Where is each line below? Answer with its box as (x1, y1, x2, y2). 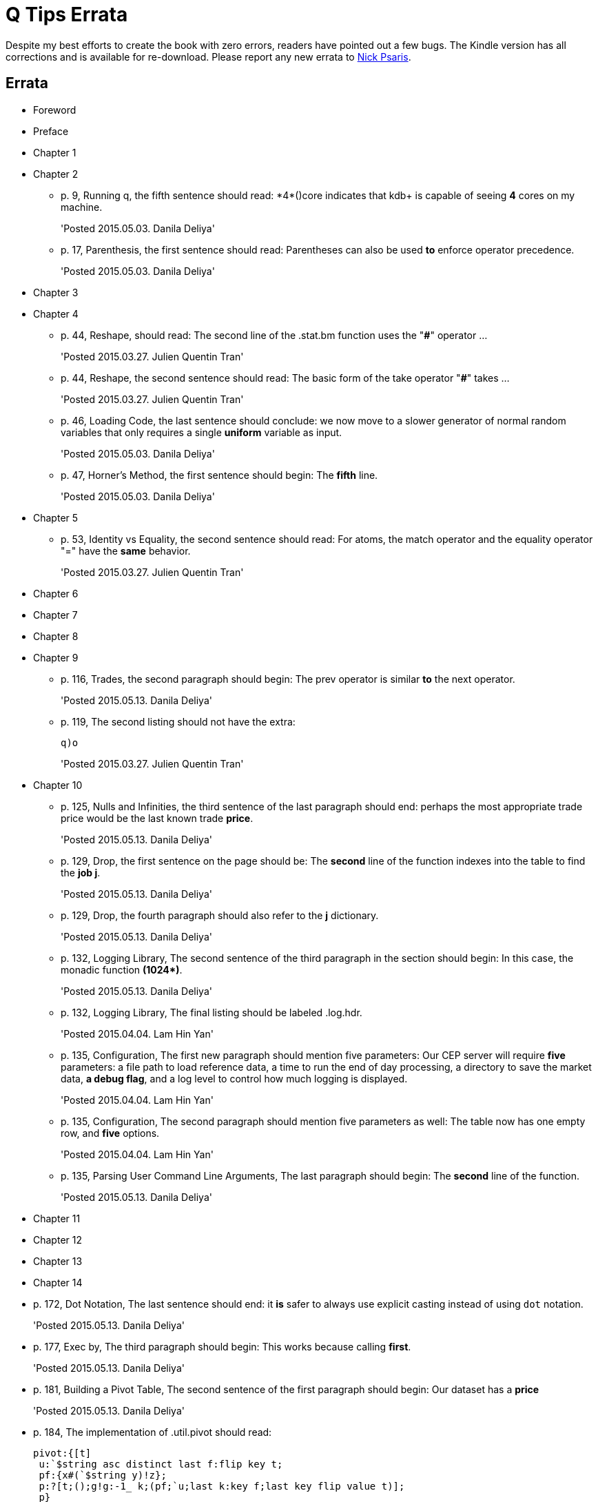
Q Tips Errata (6, 3, 128, 26)
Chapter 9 (33, 651, 79, 663)
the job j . (61, 866, 101, 878)
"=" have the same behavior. (61, 544, 191, 557)
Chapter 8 (33, 630, 79, 642)
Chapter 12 (33, 1233, 82, 1246)
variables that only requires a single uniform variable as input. (61, 426, 342, 438)
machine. (61, 200, 103, 213)
